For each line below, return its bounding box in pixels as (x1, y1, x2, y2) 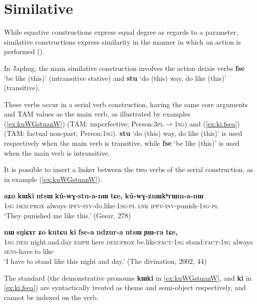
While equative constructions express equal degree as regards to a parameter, (4, 27, 238, 37)
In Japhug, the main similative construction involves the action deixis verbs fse (4, 62, 245, 73)
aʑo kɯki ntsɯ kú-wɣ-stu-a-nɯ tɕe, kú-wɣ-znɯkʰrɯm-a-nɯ (4, 190, 204, 201)
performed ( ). (4, 46, 45, 57)
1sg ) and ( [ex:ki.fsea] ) (174, 118, 240, 128)
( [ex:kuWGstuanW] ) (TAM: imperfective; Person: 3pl (4, 118, 164, 128)
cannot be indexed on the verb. (4, 292, 99, 302)
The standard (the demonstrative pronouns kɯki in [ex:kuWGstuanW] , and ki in (4, 272, 252, 283)
